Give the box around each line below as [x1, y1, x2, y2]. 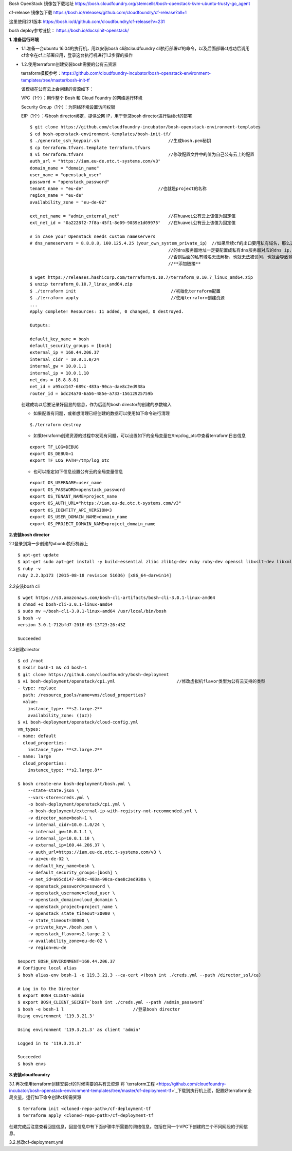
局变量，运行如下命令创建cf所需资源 [9, 1094, 82, 1100]
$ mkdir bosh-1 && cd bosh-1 [18, 665, 87, 671]
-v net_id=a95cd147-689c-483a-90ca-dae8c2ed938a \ [27, 877, 151, 882]
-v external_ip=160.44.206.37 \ [27, 843, 105, 848]
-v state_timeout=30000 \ [27, 918, 90, 923]
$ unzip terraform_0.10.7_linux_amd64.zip [30, 281, 133, 287]
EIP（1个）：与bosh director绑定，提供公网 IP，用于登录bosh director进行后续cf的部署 [21, 113, 192, 119]
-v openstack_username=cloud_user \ [27, 890, 115, 896]
